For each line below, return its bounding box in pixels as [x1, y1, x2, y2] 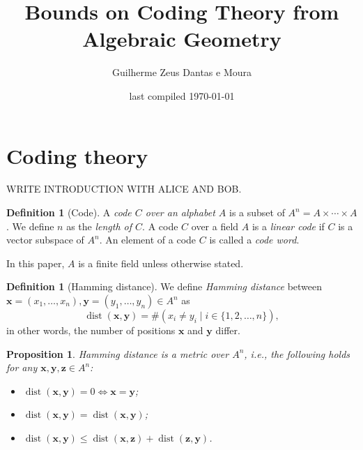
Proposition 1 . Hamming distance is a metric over [6, 346, 229, 361]
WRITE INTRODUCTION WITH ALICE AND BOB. [6, 181, 242, 196]
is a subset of [229, 205, 285, 220]
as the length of [66, 218, 132, 233]
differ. [215, 323, 240, 337]
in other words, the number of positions [6, 323, 176, 337]
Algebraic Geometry [82, 24, 281, 53]
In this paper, [6, 255, 65, 270]
